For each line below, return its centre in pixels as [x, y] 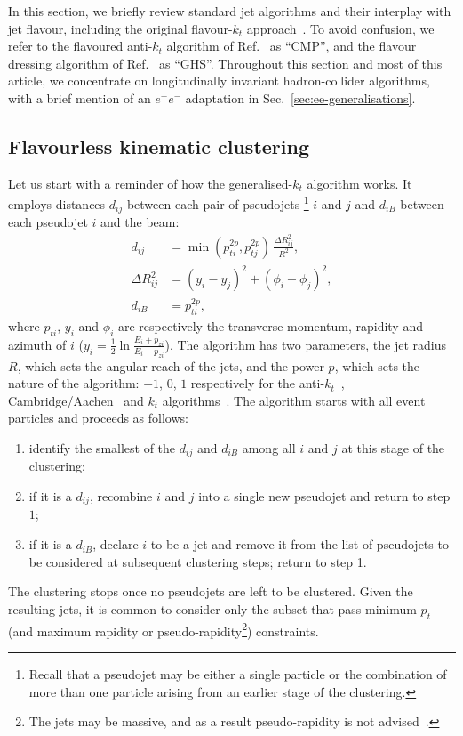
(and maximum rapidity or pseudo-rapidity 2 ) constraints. [164, 629]
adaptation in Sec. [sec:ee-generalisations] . [300, 97]
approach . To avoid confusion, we [340, 28]
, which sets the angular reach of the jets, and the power [171, 365]
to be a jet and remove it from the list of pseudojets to [299, 544]
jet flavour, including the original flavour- [120, 28]
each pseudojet [48, 222]
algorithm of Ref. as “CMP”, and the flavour [291, 46]
